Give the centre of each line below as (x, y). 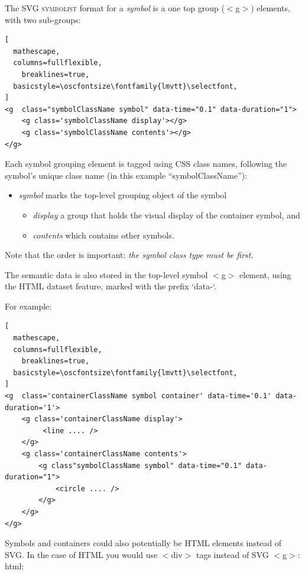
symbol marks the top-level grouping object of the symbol (123, 195)
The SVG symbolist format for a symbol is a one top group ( (115, 8)
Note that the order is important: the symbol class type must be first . (129, 255)
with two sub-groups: (43, 19)
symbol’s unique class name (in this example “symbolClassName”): (126, 175)
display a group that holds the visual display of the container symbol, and (166, 215)
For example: (28, 306)
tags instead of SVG (232, 554)
